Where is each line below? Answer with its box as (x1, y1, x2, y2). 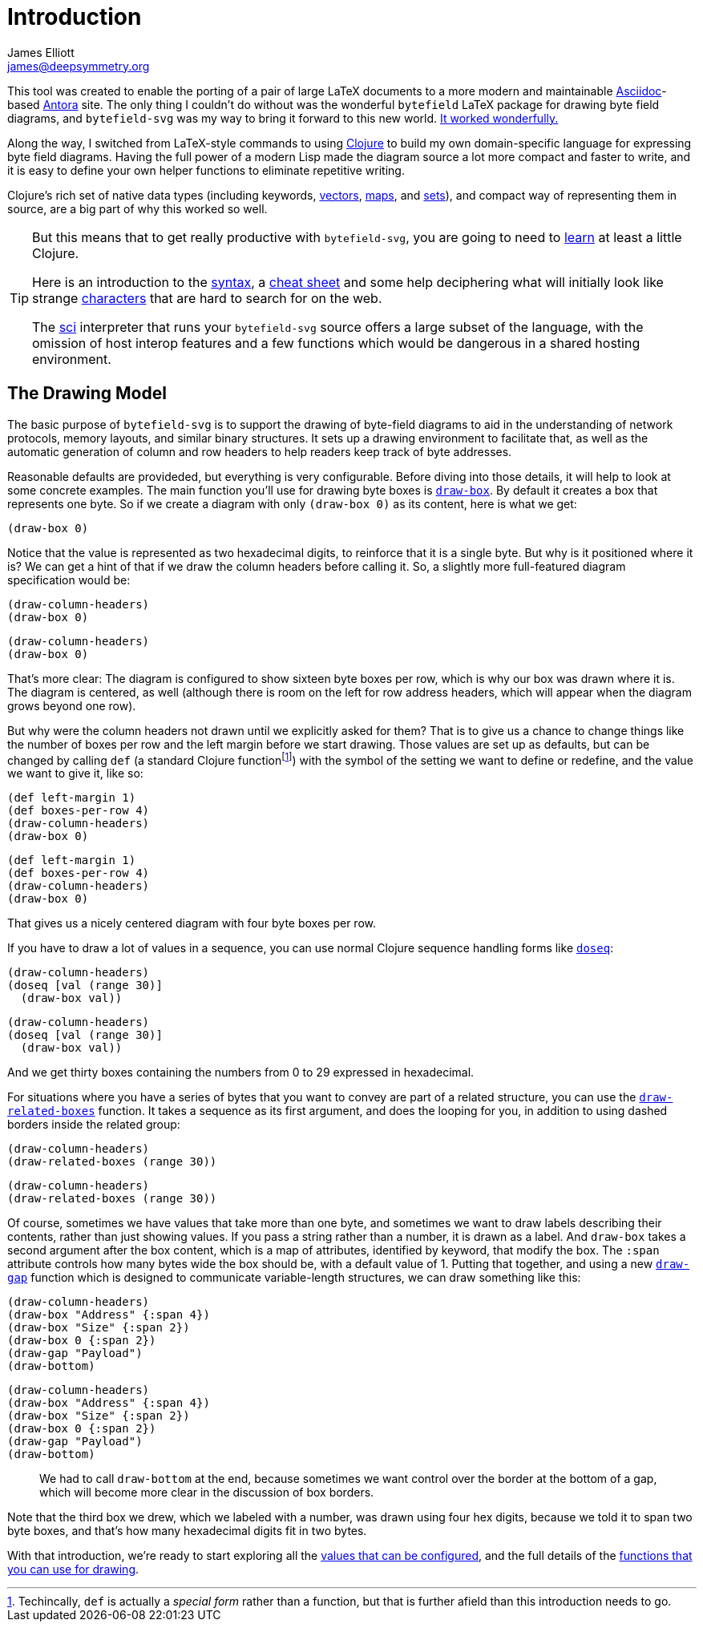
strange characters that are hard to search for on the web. (32, 289, 382, 306)
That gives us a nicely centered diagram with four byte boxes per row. (7, 916, 376, 931)
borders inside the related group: (7, 1117, 180, 1132)
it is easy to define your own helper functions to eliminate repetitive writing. (7, 163, 405, 177)
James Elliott (7, 45, 75, 59)
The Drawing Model (7, 383, 167, 404)
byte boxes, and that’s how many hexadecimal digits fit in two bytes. (7, 1524, 367, 1538)
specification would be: (7, 572, 131, 587)
